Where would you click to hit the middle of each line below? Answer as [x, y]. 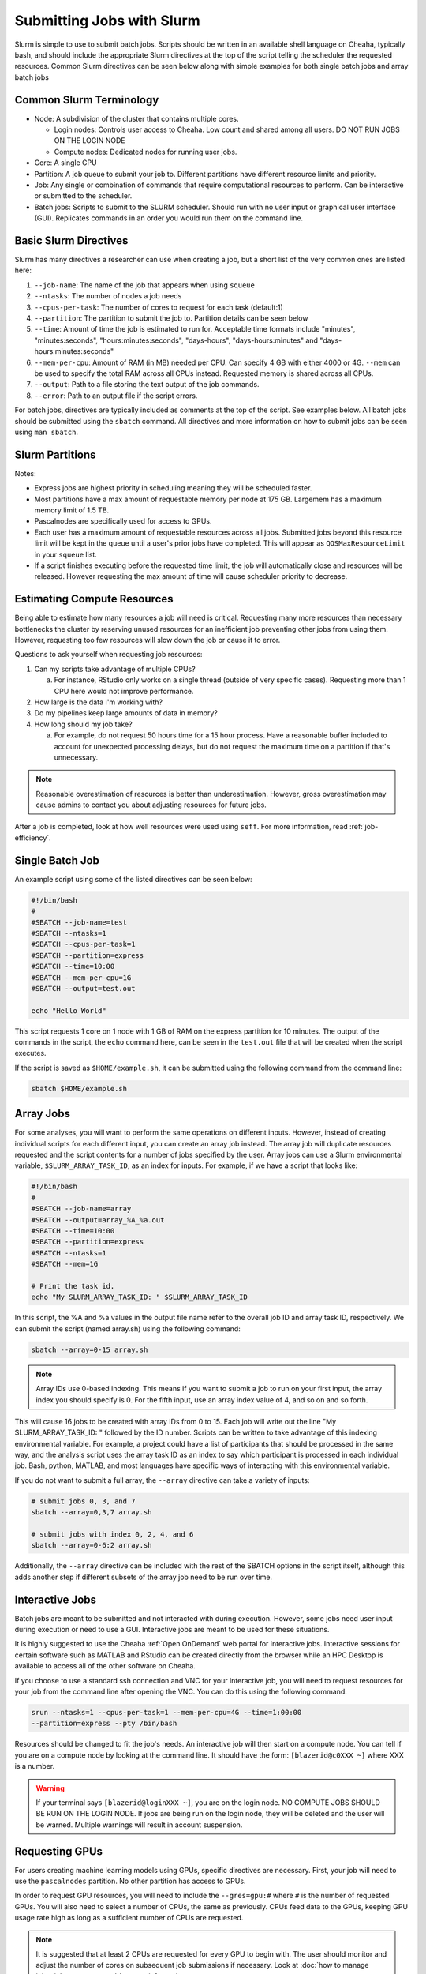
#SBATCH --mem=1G [65, 1264]
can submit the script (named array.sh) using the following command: [127, 1329]
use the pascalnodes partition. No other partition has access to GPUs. [130, 1881]
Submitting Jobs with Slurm [107, 21]
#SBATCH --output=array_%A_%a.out [98, 1220]
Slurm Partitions [55, 454]
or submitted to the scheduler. [83, 196]
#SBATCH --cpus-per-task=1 [83, 944]
